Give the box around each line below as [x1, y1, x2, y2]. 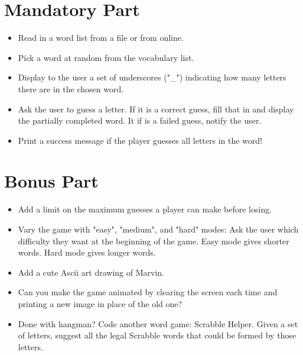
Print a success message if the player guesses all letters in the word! [18, 134, 262, 146]
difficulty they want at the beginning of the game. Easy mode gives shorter [18, 234, 289, 247]
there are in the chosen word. [18, 82, 124, 95]
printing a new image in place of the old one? [18, 297, 183, 309]
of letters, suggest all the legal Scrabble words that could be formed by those [18, 329, 297, 341]
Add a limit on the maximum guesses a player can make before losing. [18, 203, 272, 215]
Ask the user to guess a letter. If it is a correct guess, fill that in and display [18, 102, 294, 115]
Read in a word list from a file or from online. [18, 31, 184, 44]
